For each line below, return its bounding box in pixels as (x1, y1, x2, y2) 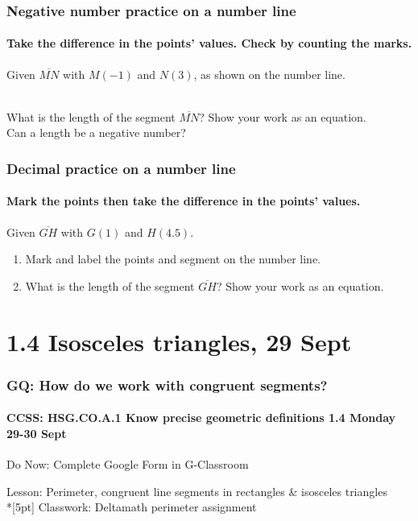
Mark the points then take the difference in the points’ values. (6, 192, 361, 209)
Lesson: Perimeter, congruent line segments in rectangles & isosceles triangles (6, 482, 387, 499)
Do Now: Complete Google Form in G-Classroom (6, 456, 249, 473)
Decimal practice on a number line (6, 158, 236, 178)
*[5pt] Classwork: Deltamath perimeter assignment (6, 498, 257, 515)
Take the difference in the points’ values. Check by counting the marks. (6, 35, 412, 52)
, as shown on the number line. (193, 65, 346, 82)
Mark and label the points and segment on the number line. (25, 250, 321, 267)
